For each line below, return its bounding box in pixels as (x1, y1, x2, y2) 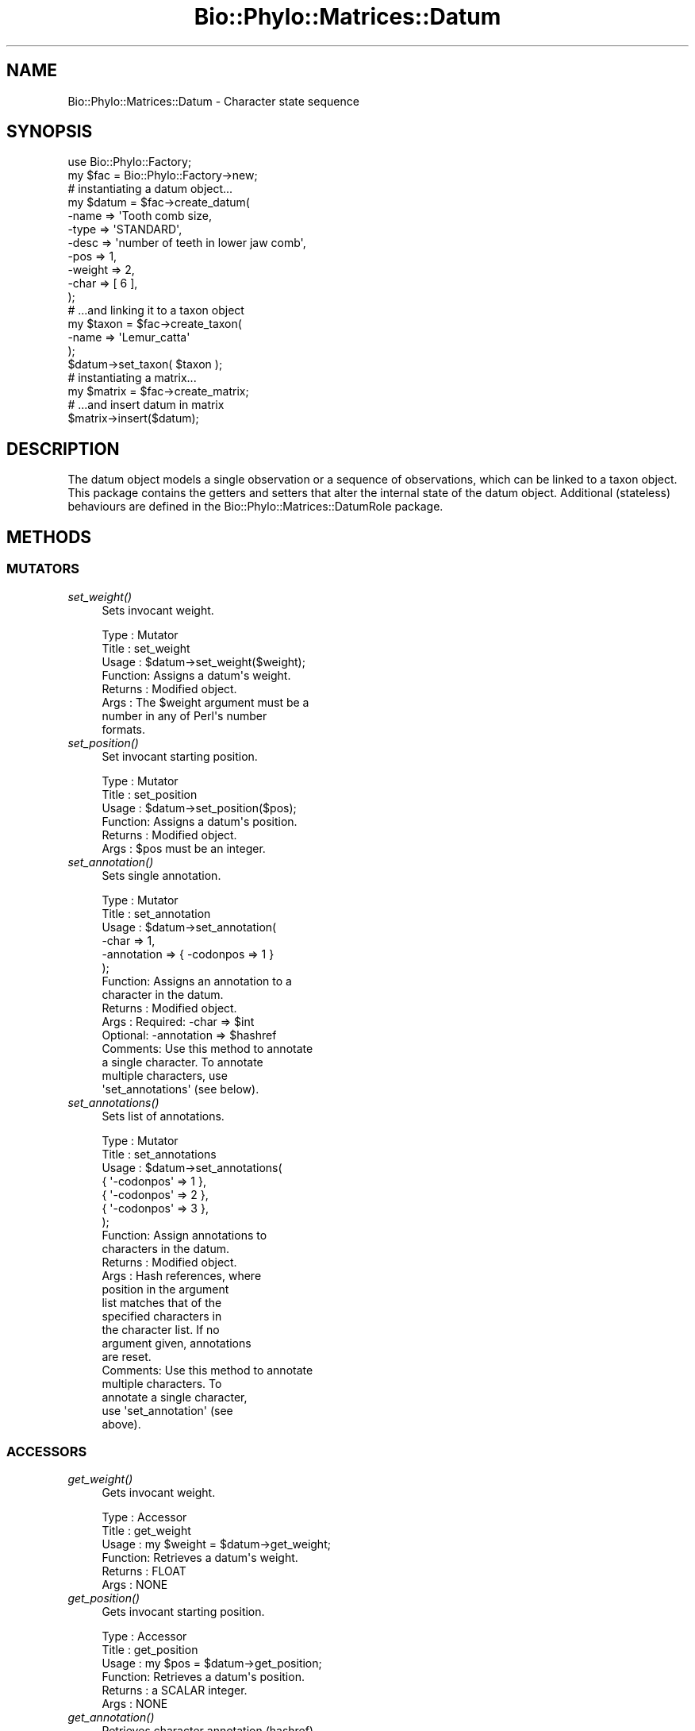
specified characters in (102, 1309, 222, 1323)
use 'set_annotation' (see (102, 1403, 233, 1417)
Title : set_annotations (102, 1147, 217, 1161)
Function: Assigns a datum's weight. (102, 668, 291, 682)
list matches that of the (102, 1295, 222, 1309)
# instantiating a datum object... (67, 182, 233, 196)
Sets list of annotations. (102, 1108, 225, 1123)
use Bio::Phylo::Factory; (67, 155, 192, 169)
